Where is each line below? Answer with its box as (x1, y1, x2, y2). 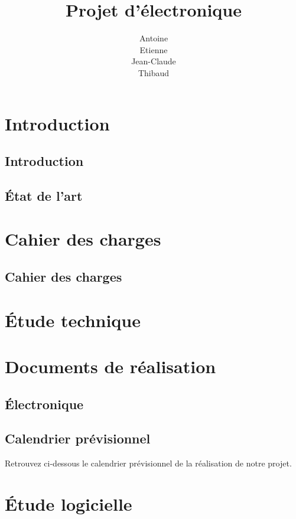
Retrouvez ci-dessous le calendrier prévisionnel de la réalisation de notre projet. (5, 457, 292, 469)
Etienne (139, 43, 168, 56)
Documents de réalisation (5, 354, 216, 378)
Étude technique (5, 308, 141, 332)
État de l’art (5, 186, 83, 204)
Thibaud (138, 66, 170, 79)
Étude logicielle (5, 491, 132, 515)
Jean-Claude (131, 55, 176, 67)
